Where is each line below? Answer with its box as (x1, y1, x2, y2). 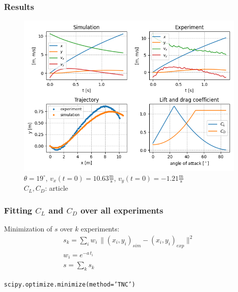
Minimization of (4, 223, 53, 233)
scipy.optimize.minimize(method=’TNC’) (4, 281, 135, 289)
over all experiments (80, 204, 164, 216)
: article (45, 183, 68, 193)
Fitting (4, 204, 32, 216)
